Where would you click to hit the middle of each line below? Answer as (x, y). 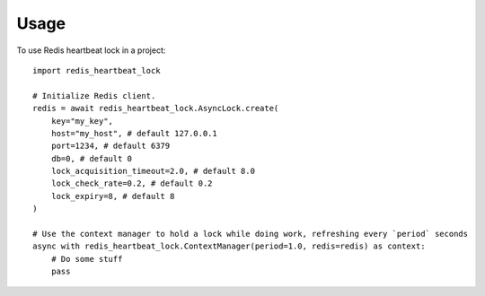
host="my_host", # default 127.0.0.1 (134, 133)
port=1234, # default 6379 (110, 146)
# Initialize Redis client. (94, 96)
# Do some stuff (87, 259)
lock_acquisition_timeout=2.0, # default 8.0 (153, 171)
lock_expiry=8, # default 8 (113, 196)
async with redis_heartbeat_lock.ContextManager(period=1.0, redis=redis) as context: (229, 246)
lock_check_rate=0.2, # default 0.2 (132, 183)
